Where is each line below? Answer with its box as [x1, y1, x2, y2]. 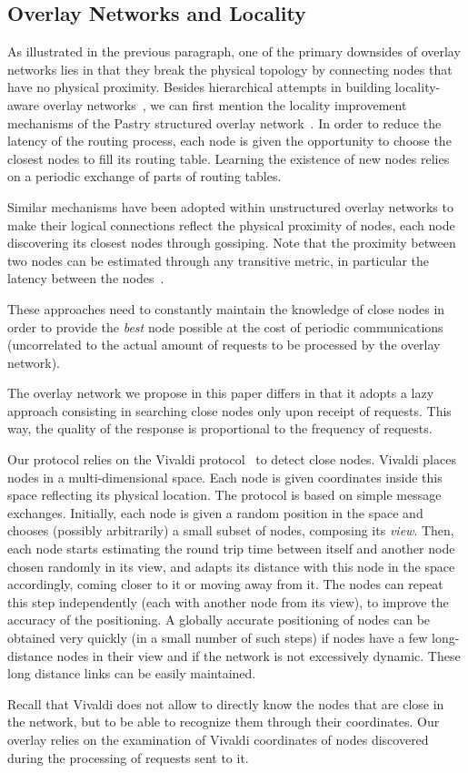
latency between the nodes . [7, 269, 164, 288]
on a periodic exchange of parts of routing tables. [7, 167, 282, 186]
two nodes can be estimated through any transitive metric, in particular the [7, 250, 429, 270]
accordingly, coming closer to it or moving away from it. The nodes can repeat [7, 575, 443, 594]
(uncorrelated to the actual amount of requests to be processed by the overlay [7, 335, 441, 354]
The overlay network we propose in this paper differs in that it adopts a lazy [7, 383, 434, 402]
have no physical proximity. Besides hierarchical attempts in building [7, 77, 392, 97]
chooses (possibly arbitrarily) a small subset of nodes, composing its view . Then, [7, 521, 454, 540]
